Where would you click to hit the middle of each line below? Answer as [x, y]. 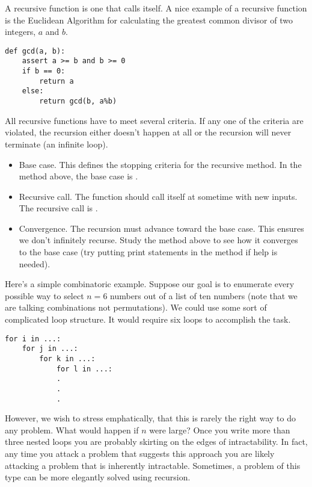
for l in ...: [84, 369]
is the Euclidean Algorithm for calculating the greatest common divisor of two [149, 20]
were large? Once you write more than [220, 430]
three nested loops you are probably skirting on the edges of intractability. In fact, [156, 442]
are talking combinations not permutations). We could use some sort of [136, 307]
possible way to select [44, 295]
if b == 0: [44, 71]
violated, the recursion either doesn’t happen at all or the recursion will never [148, 132]
